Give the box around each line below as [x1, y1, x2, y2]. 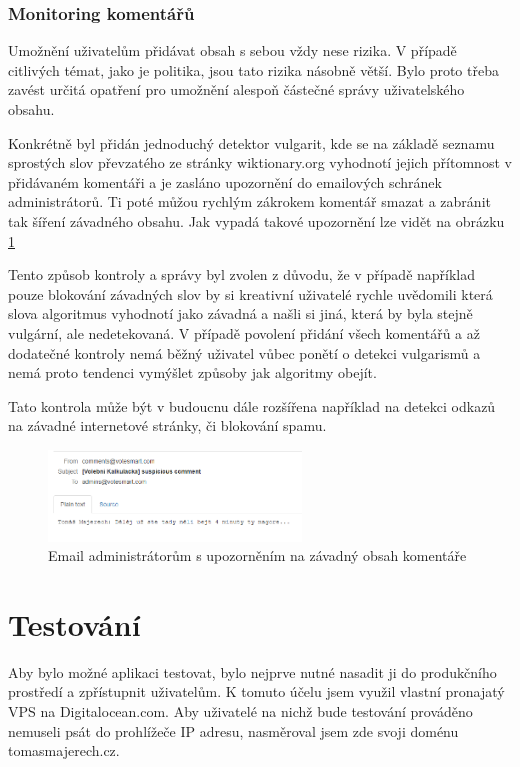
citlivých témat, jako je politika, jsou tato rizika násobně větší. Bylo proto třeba [8, 59, 499, 80]
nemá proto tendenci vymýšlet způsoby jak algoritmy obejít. [8, 362, 377, 383]
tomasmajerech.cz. [8, 740, 120, 761]
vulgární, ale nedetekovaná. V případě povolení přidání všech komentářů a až [8, 322, 480, 343]
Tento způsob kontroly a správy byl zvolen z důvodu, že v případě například [8, 264, 476, 285]
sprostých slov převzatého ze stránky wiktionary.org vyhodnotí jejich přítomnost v [8, 152, 512, 173]
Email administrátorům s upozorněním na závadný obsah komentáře [48, 545, 467, 566]
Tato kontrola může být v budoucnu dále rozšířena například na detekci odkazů [8, 395, 496, 416]
